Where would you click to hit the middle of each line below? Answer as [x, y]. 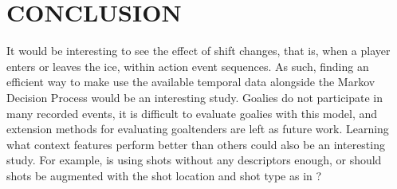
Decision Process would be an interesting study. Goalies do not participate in [195, 97]
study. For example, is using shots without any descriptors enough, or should [194, 160]
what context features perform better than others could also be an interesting [196, 144]
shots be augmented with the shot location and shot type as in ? [164, 175]
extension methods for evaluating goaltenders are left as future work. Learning [198, 129]
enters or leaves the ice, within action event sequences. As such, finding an [188, 66]
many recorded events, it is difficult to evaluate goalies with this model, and [192, 113]
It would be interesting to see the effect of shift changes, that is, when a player [198, 51]
